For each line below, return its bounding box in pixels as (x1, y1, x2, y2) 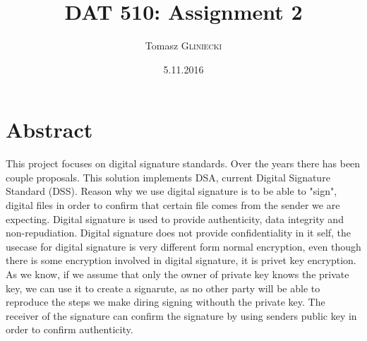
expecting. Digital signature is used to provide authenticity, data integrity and (6, 211, 344, 226)
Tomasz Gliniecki (145, 38, 222, 53)
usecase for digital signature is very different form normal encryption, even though (6, 239, 361, 253)
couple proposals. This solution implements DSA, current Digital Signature (6, 169, 330, 184)
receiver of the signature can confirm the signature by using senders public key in (6, 308, 357, 323)
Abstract (6, 115, 93, 144)
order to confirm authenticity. (6, 322, 133, 337)
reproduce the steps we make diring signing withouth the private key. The (6, 294, 325, 309)
